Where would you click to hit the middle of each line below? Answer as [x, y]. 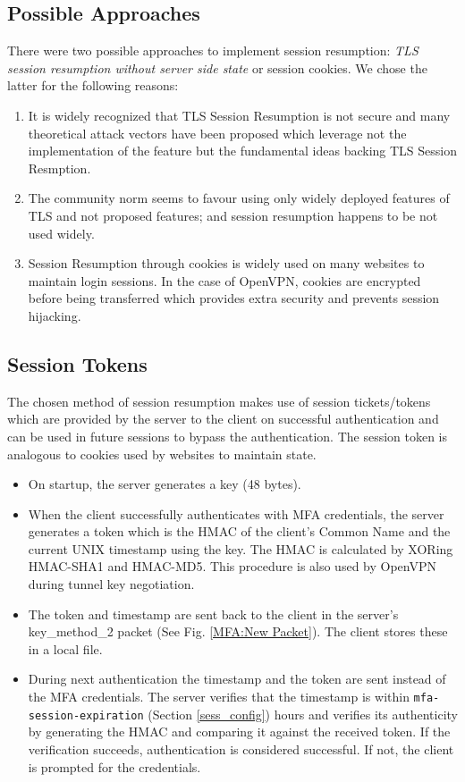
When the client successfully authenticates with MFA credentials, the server [236, 513]
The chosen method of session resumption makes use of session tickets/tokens [219, 401]
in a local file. [65, 648]
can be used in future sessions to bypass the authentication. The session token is [228, 436]
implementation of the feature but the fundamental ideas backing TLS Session [243, 151]
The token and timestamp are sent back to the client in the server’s [213, 614]
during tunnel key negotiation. [111, 584]
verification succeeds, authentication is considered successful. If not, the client [241, 748]
